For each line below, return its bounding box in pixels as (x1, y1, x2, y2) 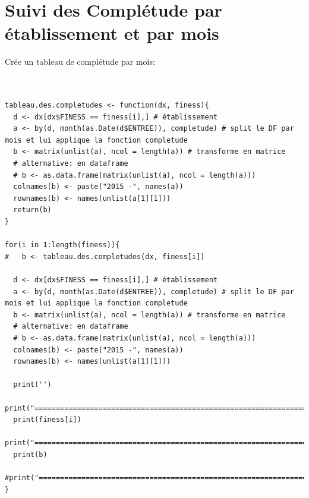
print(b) (13, 450, 48, 459)
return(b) (13, 206, 52, 215)
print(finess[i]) (13, 415, 81, 424)
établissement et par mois (5, 21, 219, 45)
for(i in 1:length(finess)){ (5, 241, 120, 250)
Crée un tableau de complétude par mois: (5, 55, 155, 68)
